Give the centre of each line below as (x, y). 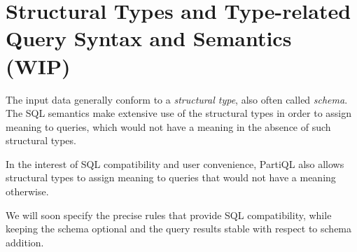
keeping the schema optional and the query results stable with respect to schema (179, 229)
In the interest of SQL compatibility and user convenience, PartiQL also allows (175, 163)
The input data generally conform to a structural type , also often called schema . (177, 99)
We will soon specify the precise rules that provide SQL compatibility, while (169, 215)
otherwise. (27, 191)
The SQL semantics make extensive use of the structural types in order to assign (179, 113)
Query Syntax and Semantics (149, 38)
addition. (25, 242)
